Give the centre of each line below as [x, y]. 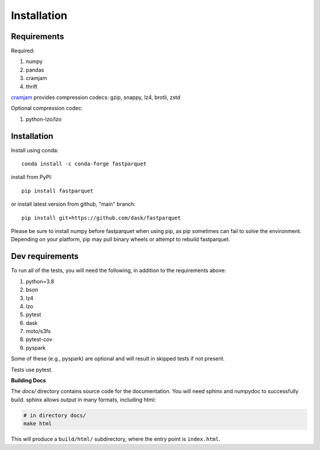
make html [38, 424]
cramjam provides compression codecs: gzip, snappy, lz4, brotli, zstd [96, 97]
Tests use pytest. [32, 369]
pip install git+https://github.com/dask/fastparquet [101, 218]
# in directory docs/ [55, 415]
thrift [32, 87]
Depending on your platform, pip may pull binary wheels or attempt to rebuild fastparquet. [121, 240]
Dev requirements [45, 256]
